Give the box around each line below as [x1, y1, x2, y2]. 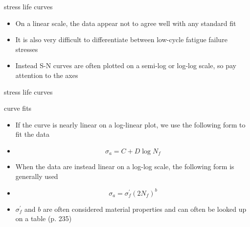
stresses [15, 44, 38, 54]
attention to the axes [15, 70, 78, 80]
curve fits [4, 103, 32, 113]
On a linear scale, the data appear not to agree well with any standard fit [15, 18, 236, 28]
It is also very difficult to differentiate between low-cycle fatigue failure [15, 34, 227, 45]
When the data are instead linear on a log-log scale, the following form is [15, 161, 234, 172]
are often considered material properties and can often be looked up [43, 203, 247, 214]
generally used [15, 171, 58, 181]
